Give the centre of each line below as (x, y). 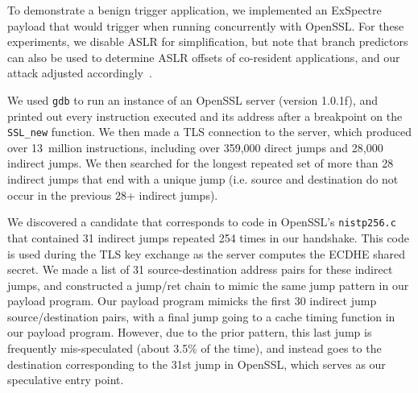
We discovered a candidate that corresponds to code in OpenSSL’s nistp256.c (202, 222)
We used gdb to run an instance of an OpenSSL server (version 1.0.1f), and (193, 99)
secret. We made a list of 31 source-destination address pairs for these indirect (200, 269)
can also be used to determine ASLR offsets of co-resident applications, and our (204, 57)
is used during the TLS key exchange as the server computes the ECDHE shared (207, 253)
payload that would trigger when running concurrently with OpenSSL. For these (206, 25)
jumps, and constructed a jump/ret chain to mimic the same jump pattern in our (208, 285)
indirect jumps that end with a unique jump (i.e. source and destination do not (203, 179)
